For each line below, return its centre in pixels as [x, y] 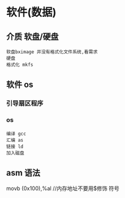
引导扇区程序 [25, 103]
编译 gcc [16, 133]
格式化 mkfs [20, 65]
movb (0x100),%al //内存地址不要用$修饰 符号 [63, 188]
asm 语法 [23, 173]
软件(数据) [32, 12]
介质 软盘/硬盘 [32, 37]
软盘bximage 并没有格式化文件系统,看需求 [52, 52]
